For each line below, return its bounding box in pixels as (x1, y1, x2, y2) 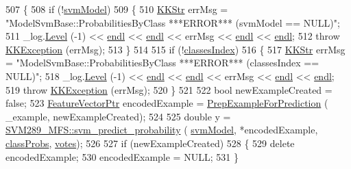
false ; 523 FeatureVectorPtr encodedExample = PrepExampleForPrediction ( (5, 96, 328, 110)
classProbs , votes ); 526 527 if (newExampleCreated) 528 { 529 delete (5, 135, 295, 150)
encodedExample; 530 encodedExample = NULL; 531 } (5, 149, 239, 164)
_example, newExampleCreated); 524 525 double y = (5, 109, 231, 123)
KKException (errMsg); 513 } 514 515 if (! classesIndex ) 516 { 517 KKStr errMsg (5, 42, 346, 56)
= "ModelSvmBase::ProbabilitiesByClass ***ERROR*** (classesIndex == (5, 55, 319, 70)
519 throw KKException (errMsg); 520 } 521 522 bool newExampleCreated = (5, 82, 332, 96)
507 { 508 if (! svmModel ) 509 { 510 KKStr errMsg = (5, 2, 228, 16)
